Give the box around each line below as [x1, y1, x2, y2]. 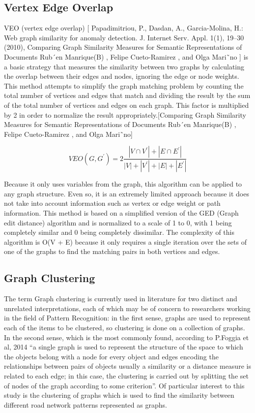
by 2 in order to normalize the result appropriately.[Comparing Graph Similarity [4, 109, 246, 120]
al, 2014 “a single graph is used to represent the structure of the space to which [4, 342, 243, 352]
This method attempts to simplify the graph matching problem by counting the [4, 80, 244, 91]
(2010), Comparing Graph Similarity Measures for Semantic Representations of [4, 42, 242, 52]
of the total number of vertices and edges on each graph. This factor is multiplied [4, 99, 249, 110]
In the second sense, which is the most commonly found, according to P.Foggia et [4, 332, 249, 342]
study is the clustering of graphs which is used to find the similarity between [4, 390, 234, 400]
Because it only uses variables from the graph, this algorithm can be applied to [4, 179, 242, 189]
